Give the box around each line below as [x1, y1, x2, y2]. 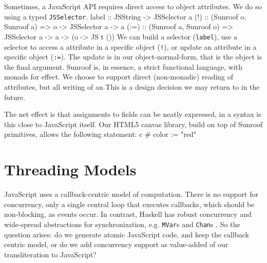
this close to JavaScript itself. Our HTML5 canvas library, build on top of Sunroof [4, 118, 263, 129]
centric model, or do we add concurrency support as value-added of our [4, 239, 228, 250]
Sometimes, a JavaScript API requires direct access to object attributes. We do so [4, 1, 262, 11]
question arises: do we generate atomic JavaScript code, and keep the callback [4, 229, 249, 239]
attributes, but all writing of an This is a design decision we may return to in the [4, 82, 260, 92]
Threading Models [4, 159, 137, 180]
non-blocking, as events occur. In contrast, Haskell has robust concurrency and [4, 209, 252, 219]
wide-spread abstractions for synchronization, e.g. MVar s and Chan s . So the [4, 218, 240, 229]
